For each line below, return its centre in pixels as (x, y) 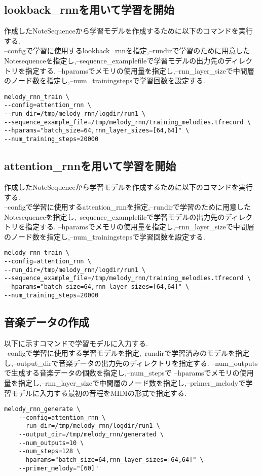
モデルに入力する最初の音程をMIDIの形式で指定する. (99, 393)
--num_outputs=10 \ (51, 443)
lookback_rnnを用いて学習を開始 (89, 9)
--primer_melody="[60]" (59, 468)
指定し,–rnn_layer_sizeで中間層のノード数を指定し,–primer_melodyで (132, 382)
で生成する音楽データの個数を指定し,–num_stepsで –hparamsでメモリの (122, 373)
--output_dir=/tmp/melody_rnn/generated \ (91, 435)
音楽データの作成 (47, 321)
